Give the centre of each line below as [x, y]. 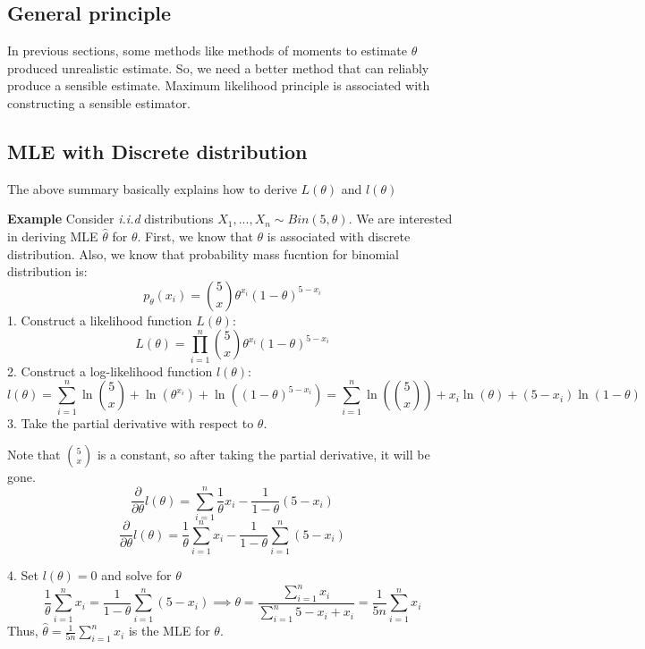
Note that [34, 455]
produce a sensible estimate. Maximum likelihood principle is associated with [219, 85]
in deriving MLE [53, 236]
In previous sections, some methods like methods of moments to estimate [208, 51]
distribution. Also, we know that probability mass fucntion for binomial [203, 253]
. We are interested [400, 219]
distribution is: [47, 271]
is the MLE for [169, 631]
